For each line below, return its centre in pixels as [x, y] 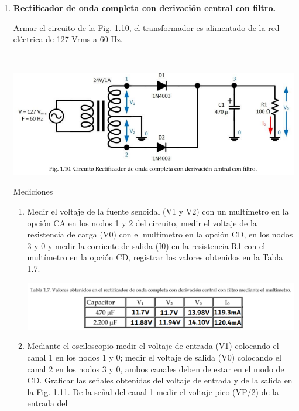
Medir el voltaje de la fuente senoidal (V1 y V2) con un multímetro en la [158, 211]
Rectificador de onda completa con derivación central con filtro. [144, 8]
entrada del [47, 403]
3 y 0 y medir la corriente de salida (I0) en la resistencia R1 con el [146, 245]
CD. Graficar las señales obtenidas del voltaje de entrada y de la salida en [160, 380]
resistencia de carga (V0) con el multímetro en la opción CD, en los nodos [160, 234]
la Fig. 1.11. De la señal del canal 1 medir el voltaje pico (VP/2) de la [153, 391]
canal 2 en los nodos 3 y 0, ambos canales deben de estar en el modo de [156, 368]
